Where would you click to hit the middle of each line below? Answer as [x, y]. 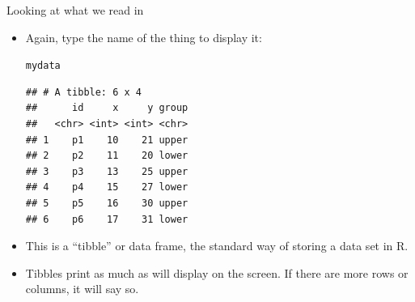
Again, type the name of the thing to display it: [144, 37]
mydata [43, 66]
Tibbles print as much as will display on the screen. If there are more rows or [217, 272]
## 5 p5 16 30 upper [107, 203]
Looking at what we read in [75, 10]
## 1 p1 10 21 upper [107, 140]
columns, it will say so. [82, 289]
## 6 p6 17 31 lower [107, 219]
